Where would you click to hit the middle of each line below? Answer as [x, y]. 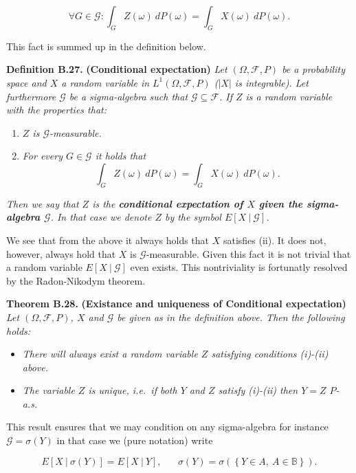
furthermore [31, 96]
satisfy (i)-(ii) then [258, 390]
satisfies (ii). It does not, [275, 240]
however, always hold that [61, 253]
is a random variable [289, 96]
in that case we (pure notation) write [135, 440]
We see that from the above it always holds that [108, 240]
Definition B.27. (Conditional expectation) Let [117, 69]
